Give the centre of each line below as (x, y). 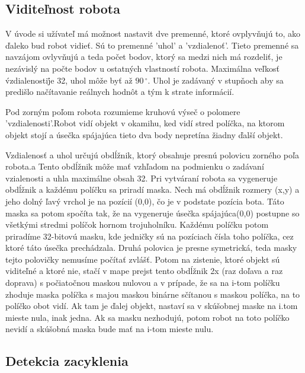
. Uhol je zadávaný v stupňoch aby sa (216, 80)
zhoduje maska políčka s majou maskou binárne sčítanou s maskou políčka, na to (153, 294)
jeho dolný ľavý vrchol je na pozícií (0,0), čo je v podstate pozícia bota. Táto (145, 201)
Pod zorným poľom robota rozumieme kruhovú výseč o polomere (123, 111)
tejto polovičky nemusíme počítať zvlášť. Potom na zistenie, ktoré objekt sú (143, 259)
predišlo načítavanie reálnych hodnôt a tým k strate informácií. (120, 92)
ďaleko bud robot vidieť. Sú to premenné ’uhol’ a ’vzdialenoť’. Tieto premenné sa (152, 45)
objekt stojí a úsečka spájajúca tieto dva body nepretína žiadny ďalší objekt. (144, 134)
